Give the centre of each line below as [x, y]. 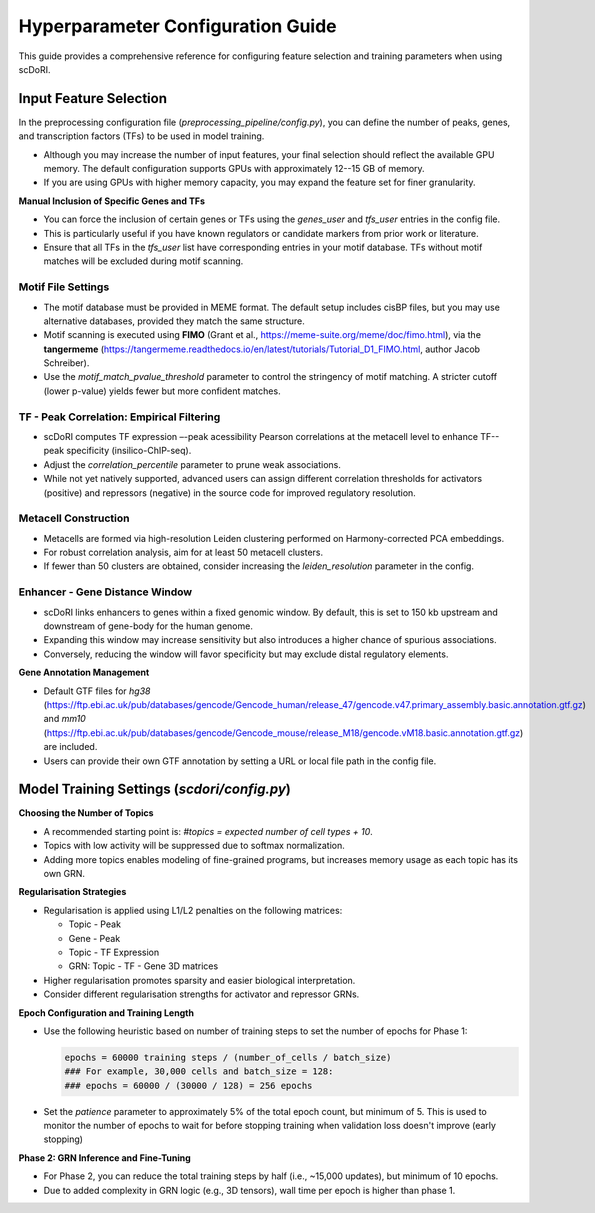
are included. [70, 747]
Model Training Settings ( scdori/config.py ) [155, 789]
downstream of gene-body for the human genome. [148, 626]
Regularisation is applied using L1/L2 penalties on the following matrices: [193, 910]
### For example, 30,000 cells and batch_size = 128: [199, 1071]
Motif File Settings [64, 287]
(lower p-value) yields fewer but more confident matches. [162, 391]
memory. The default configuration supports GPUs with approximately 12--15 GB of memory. [234, 169]
